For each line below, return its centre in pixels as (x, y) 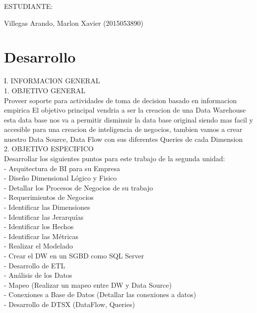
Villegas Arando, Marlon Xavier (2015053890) (74, 23)
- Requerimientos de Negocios (49, 197)
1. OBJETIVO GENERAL (45, 90)
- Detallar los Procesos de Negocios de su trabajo (79, 187)
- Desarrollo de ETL (35, 265)
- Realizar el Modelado (38, 246)
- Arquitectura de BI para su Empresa (62, 168)
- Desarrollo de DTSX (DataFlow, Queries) (69, 304)
